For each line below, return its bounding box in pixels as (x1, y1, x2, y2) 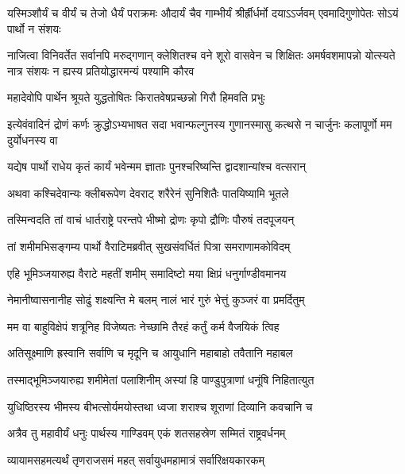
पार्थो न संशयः (7, 20, 61, 37)
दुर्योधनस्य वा (7, 131, 58, 148)
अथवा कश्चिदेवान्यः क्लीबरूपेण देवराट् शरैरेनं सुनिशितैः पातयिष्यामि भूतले (7, 184, 289, 201)
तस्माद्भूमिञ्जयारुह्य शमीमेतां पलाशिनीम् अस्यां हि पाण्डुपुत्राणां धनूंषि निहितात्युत (7, 371, 314, 387)
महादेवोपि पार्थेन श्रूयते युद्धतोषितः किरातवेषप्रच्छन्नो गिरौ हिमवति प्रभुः (7, 89, 265, 106)
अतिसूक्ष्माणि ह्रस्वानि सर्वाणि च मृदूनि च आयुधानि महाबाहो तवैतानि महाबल (7, 345, 293, 361)
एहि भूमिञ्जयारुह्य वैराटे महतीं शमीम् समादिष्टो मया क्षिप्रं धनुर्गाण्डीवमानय (7, 264, 287, 281)
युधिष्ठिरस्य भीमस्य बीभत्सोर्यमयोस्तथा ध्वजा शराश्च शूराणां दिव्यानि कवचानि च (7, 398, 313, 414)
